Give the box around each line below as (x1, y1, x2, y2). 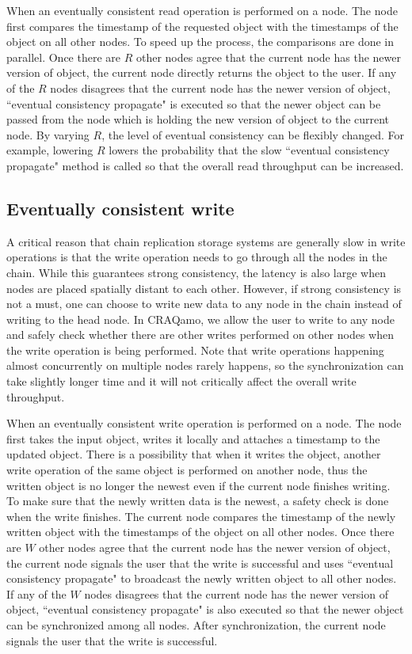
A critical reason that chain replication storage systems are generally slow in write (6, 233, 406, 249)
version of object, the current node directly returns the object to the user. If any (6, 64, 397, 81)
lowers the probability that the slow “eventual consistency (109, 142, 390, 158)
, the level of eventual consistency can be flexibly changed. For (101, 126, 405, 143)
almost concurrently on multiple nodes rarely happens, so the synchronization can (6, 357, 404, 374)
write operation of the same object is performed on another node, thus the (6, 462, 368, 478)
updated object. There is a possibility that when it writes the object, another (6, 446, 381, 462)
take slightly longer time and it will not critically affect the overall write (6, 373, 357, 390)
